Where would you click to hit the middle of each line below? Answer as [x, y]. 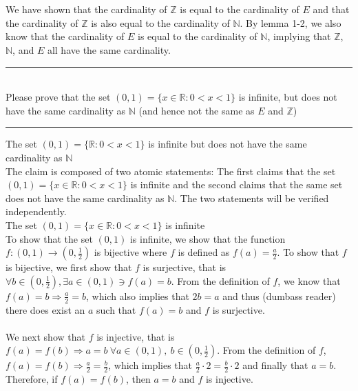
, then [138, 379]
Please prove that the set [58, 97]
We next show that [45, 336]
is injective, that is [136, 336]
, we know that [309, 280]
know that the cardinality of [65, 36]
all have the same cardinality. [109, 49]
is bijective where [130, 252]
